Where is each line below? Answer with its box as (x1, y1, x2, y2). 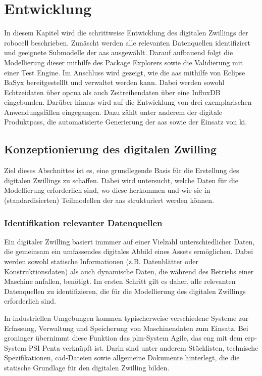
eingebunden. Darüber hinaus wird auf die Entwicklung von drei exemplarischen (4, 97, 252, 107)
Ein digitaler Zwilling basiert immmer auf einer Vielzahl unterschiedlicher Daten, (4, 236, 255, 246)
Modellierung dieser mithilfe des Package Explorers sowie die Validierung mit (4, 57, 243, 67)
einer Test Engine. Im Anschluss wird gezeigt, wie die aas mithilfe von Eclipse (4, 67, 245, 77)
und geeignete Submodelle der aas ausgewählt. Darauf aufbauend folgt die (4, 47, 233, 58)
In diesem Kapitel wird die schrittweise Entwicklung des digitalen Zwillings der (4, 27, 248, 38)
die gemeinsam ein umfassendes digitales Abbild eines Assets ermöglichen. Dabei (4, 246, 253, 257)
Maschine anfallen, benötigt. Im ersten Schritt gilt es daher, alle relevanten (4, 276, 236, 286)
